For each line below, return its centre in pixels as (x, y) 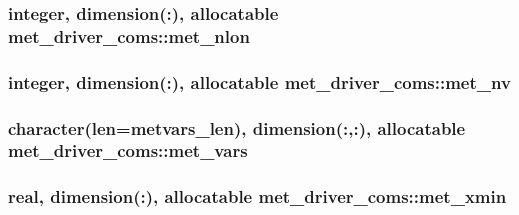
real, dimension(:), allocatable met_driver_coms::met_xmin (257, 196)
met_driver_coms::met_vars (128, 150)
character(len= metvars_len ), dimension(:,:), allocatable (237, 127)
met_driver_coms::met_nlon (129, 35)
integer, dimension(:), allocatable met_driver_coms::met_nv (259, 81)
